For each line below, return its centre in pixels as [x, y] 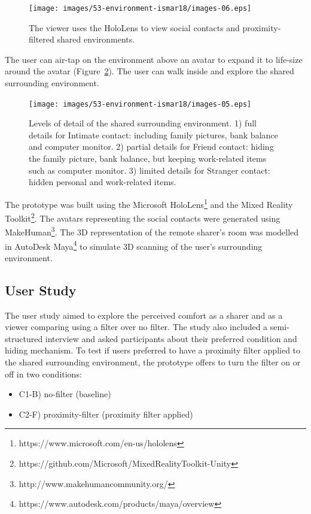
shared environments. [96, 39]
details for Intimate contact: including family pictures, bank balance [153, 134]
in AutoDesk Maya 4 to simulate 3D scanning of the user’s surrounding [134, 245]
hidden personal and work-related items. [103, 182]
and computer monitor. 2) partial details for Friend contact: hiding [151, 146]
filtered [42, 39]
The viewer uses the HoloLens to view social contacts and [134, 27]
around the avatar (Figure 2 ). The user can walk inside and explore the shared [150, 71]
